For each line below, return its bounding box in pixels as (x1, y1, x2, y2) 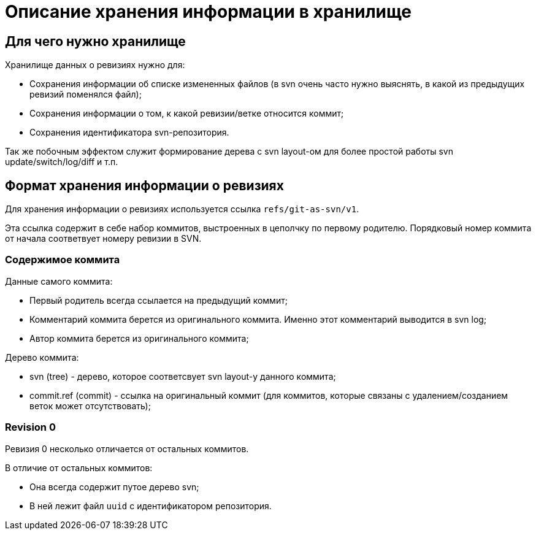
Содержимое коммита (5, 253, 120, 266)
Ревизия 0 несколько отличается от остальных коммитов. (5, 443, 249, 454)
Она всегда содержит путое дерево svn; (29, 481, 199, 492)
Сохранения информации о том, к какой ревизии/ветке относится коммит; (29, 108, 344, 119)
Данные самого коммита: (5, 275, 113, 287)
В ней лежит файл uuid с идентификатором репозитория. (29, 500, 272, 511)
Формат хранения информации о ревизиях (5, 177, 284, 193)
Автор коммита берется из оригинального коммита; (29, 333, 249, 344)
